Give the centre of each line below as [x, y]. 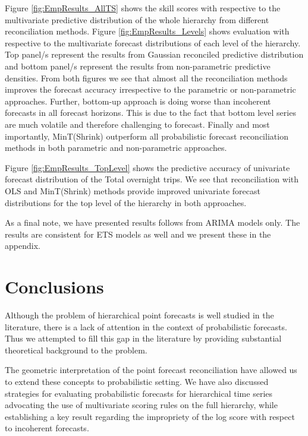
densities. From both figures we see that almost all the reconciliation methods [146, 78]
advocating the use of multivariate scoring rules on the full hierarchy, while [141, 405]
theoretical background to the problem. [76, 350]
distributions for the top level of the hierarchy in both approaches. [126, 202]
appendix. [23, 246]
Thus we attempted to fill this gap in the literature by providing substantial [143, 338]
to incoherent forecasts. [47, 428]
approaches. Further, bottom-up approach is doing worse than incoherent [138, 101]
